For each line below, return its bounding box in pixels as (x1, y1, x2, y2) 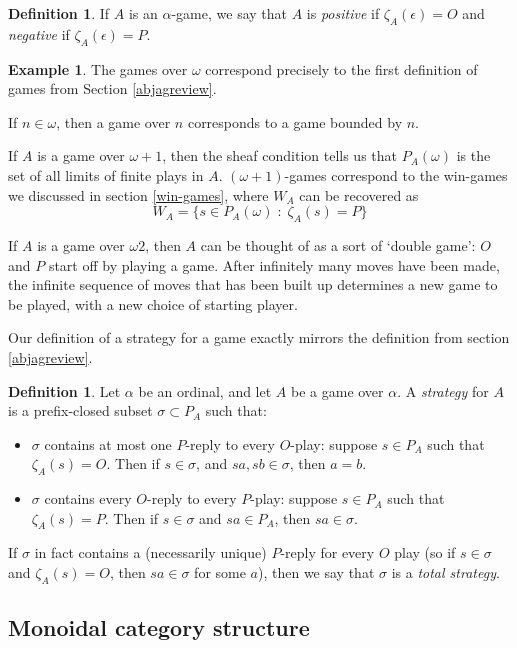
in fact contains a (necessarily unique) (34, 542, 267, 563)
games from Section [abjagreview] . (8, 78, 217, 99)
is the (456, 145, 491, 166)
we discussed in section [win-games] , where (8, 184, 269, 205)
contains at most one (44, 433, 172, 454)
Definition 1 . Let (8, 380, 121, 401)
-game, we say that (171, 3, 287, 23)
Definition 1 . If (8, 3, 110, 23)
